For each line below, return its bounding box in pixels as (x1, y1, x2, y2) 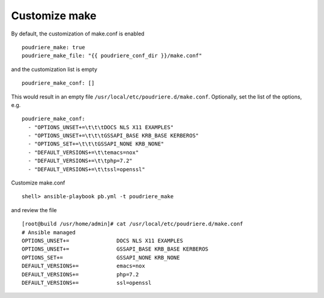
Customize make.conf (11, 179, 65, 186)
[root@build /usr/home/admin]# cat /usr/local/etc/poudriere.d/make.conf (22, 220, 244, 228)
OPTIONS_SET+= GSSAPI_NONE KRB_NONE (22, 254, 180, 261)
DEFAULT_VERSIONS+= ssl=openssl (22, 279, 152, 286)
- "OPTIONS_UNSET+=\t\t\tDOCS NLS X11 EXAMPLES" (28, 124, 174, 130)
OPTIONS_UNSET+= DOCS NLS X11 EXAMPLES (22, 237, 183, 244)
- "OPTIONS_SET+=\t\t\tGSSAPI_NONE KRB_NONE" (28, 141, 164, 147)
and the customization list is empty (11, 65, 98, 73)
